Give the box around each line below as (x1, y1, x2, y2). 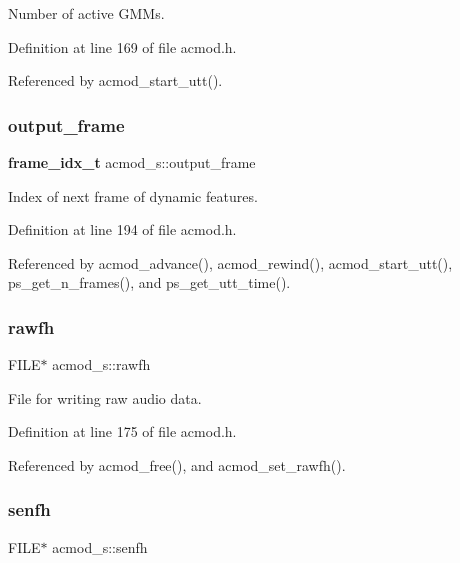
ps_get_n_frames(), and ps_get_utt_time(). (8, 272, 291, 293)
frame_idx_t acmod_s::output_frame (8, 152, 256, 172)
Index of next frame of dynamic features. (8, 185, 258, 206)
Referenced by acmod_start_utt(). (8, 70, 223, 91)
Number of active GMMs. (8, 3, 165, 23)
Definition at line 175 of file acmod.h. (8, 421, 237, 442)
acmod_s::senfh (52, 536, 148, 557)
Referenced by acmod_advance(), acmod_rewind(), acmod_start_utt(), (8, 252, 453, 273)
